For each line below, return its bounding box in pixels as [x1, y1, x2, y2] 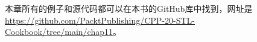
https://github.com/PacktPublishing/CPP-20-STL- [5, 14, 195, 26]
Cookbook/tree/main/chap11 [5, 25, 113, 38]
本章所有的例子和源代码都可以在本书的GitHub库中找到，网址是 [5, 2, 253, 14]
